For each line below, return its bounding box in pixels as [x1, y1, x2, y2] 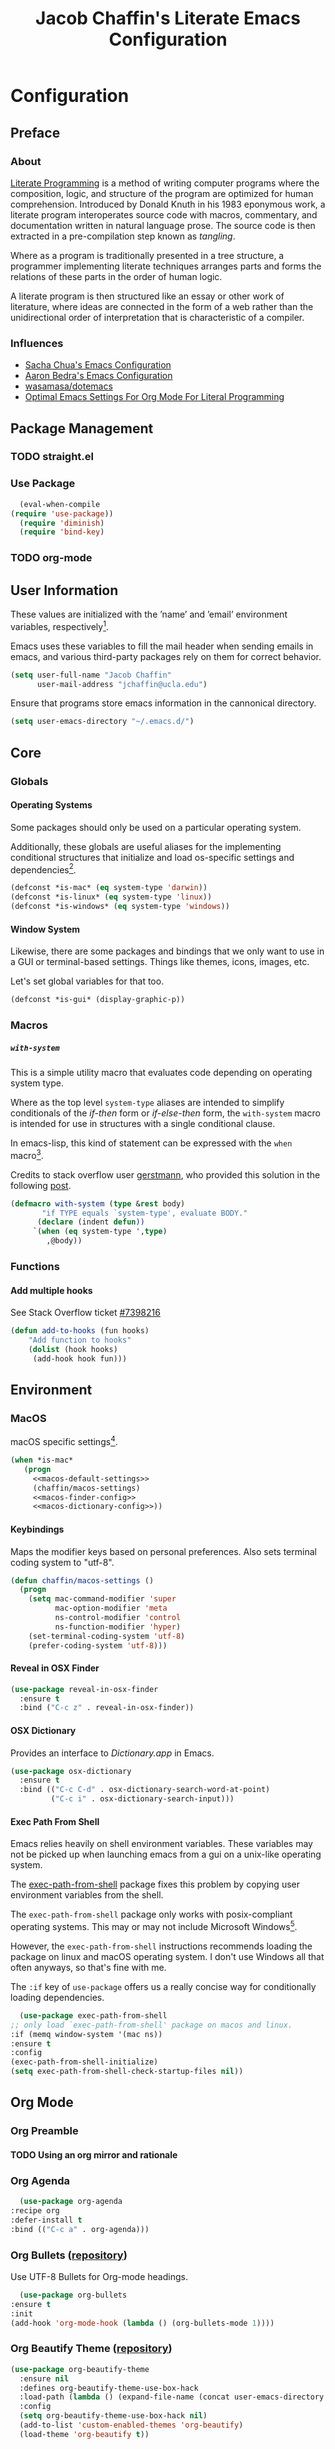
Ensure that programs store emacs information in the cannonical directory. [10, 697, 317, 709]
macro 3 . [10, 1148, 44, 1161]
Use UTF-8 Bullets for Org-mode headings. [10, 2271, 188, 2283]
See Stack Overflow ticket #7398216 [10, 1307, 161, 1319]
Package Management [10, 420, 154, 437]
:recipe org [10, 2206, 60, 2216]
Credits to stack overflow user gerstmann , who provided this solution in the [10, 1168, 321, 1181]
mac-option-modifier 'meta [54, 1603, 168, 1614]
